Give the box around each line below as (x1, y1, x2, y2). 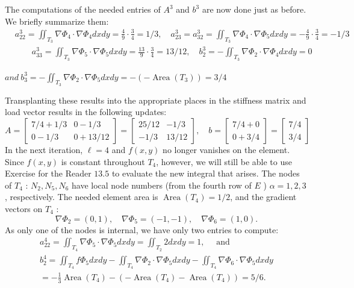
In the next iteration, (5, 143, 83, 156)
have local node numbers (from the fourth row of (71, 178, 252, 191)
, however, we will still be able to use (156, 155, 292, 167)
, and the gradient (230, 190, 297, 203)
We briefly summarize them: (5, 14, 109, 27)
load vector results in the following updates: (5, 105, 167, 118)
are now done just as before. (202, 3, 306, 15)
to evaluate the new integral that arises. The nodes (111, 167, 300, 180)
